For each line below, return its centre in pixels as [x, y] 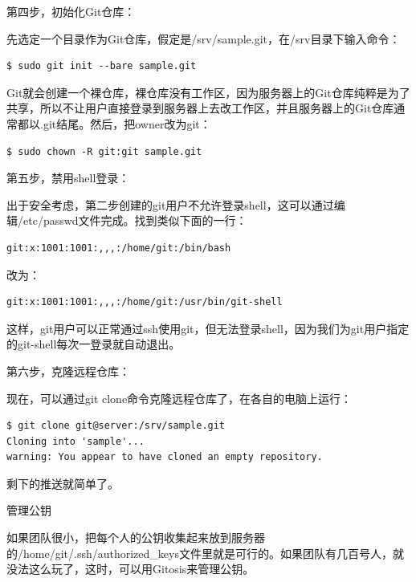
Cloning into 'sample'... [75, 441]
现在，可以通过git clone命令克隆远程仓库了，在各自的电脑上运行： [179, 398]
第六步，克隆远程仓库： [68, 370]
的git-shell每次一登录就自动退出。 [94, 344]
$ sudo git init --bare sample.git [102, 66]
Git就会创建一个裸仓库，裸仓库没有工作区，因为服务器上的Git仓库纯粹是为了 [208, 92]
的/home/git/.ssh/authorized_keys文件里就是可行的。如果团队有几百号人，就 [205, 553]
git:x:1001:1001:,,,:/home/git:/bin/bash [119, 248]
